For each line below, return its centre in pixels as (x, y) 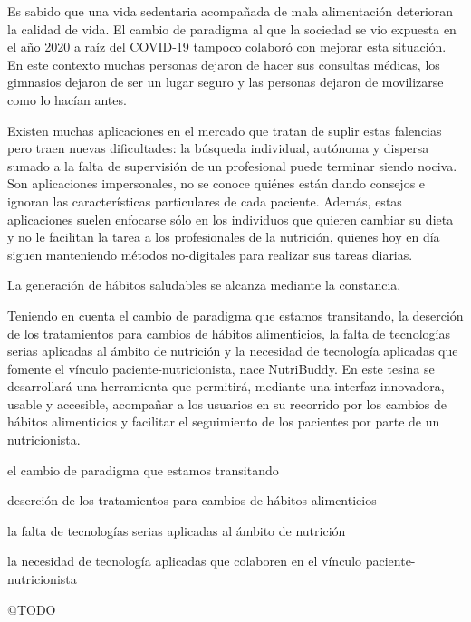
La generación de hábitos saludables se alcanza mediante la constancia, (204, 285)
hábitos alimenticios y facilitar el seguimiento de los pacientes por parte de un (224, 421)
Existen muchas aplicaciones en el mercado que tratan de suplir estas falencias (225, 130)
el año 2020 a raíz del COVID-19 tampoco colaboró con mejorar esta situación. (227, 47)
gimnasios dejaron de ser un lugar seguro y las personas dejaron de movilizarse (226, 82)
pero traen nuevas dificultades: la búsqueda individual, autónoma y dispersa (218, 148)
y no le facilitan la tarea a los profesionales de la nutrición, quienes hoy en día (224, 237)
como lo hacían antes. (67, 99)
